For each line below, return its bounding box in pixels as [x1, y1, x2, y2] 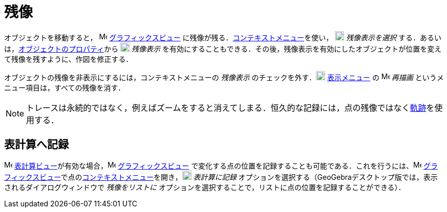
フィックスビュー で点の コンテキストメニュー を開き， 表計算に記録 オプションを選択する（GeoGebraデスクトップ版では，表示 [4, 172, 438, 181]
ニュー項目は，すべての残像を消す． [4, 83, 125, 92]
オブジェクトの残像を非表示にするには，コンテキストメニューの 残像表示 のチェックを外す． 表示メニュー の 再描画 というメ [4, 73, 444, 82]
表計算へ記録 [4, 138, 69, 151]
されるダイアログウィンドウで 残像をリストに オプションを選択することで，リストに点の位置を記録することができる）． [4, 182, 406, 192]
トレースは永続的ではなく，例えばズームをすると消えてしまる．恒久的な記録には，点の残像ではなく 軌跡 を [26, 102, 435, 113]
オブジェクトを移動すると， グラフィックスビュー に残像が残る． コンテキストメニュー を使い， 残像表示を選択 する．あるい [4, 33, 441, 42]
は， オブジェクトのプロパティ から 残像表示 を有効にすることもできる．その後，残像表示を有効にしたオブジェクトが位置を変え [4, 44, 442, 53]
